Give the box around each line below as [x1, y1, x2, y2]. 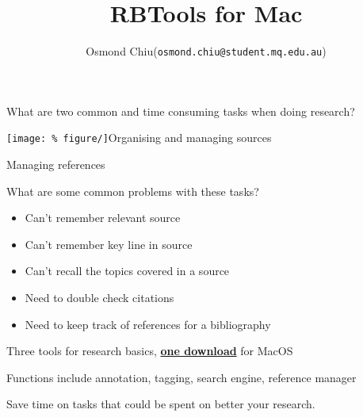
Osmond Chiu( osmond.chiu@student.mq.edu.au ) [86, 43, 327, 59]
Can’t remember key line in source [25, 235, 193, 252]
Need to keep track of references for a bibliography [25, 316, 271, 332]
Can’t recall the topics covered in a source [25, 262, 230, 279]
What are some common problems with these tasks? [6, 182, 259, 199]
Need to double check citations [25, 289, 174, 305]
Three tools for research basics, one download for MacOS [6, 342, 293, 359]
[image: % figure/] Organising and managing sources [6, 129, 272, 146]
